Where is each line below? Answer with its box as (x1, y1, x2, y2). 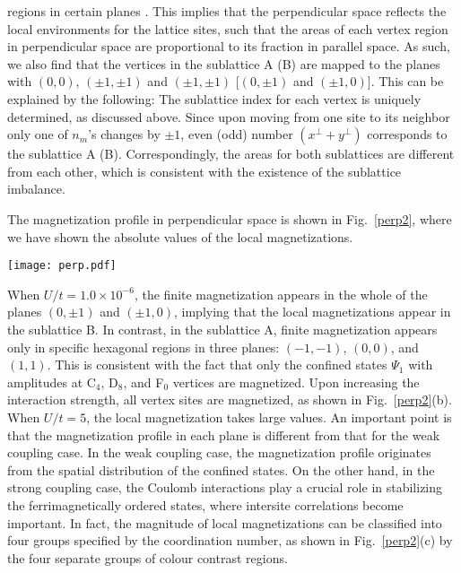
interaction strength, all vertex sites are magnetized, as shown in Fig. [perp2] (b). (7, 390, 452, 409)
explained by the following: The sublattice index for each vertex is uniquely (7, 89, 422, 108)
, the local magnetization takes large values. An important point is (86, 407, 452, 426)
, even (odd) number (180, 125, 293, 143)
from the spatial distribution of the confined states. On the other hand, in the (7, 460, 435, 479)
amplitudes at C (7, 372, 96, 391)
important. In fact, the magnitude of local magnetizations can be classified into (7, 513, 442, 532)
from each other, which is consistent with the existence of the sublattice (7, 161, 402, 180)
